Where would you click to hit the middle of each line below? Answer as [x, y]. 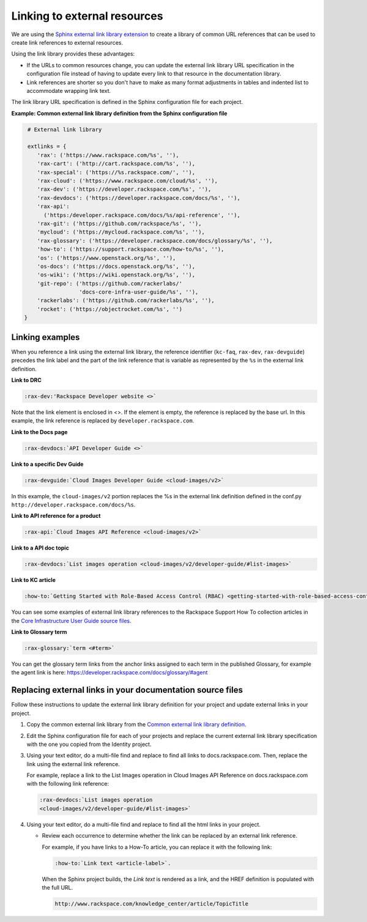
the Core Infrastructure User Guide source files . [71, 621]
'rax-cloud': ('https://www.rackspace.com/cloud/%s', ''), [128, 181]
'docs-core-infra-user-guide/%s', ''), [139, 292]
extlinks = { [47, 146]
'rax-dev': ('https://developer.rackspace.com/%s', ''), [124, 189]
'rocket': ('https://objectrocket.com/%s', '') [110, 309]
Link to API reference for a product [56, 516]
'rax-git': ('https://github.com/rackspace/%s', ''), [119, 223]
